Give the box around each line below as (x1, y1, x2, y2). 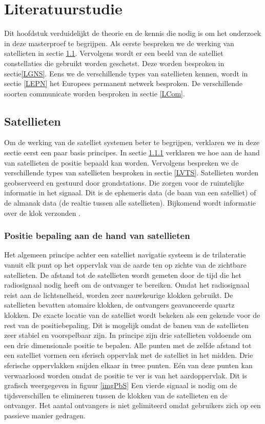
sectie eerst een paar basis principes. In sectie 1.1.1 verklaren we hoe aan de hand (4, 147, 260, 158)
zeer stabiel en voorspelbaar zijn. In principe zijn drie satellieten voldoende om (4, 330, 252, 340)
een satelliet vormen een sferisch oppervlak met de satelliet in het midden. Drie (4, 350, 253, 360)
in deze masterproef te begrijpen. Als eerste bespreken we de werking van (4, 37, 234, 48)
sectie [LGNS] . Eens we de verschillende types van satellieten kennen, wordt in (4, 68, 248, 78)
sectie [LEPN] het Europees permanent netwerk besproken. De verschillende (4, 78, 243, 89)
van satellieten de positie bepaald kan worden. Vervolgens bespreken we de (4, 157, 239, 168)
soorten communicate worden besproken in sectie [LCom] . (4, 88, 185, 98)
